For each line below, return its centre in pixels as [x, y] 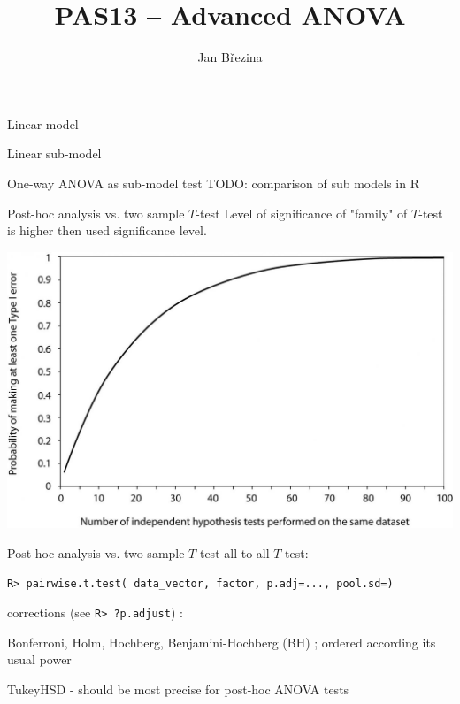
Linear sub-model [54, 153]
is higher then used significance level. [107, 230]
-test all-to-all [233, 552]
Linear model [43, 123]
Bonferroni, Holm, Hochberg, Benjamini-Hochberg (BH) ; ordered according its [222, 642]
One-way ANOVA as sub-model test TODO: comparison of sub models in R [213, 183]
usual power [39, 659]
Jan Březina [230, 57]
